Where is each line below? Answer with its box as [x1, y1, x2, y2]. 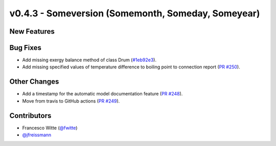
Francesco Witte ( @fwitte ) [22, 125, 78, 131]
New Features [9, 27, 55, 36]
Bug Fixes [9, 43, 42, 52]
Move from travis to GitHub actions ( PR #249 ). [22, 98, 120, 104]
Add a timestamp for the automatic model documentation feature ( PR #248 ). [22, 91, 183, 97]
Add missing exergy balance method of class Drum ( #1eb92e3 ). [22, 57, 157, 63]
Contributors [9, 111, 52, 120]
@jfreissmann [22, 132, 52, 138]
